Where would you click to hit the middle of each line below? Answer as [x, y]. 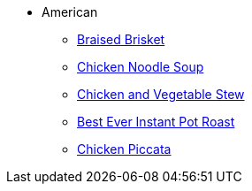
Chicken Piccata [124, 149]
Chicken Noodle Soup [141, 67]
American [70, 12]
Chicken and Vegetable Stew [161, 94]
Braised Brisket [121, 39]
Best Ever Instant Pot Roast [156, 122]
